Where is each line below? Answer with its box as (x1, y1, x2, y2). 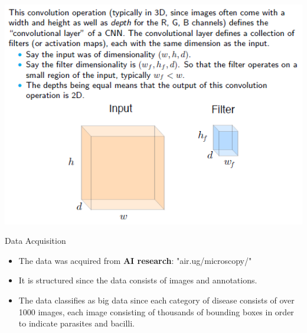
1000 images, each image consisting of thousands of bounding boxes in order (18, 305, 294, 318)
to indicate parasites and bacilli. (18, 317, 135, 329)
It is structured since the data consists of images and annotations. (18, 274, 257, 286)
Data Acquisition (5, 234, 66, 247)
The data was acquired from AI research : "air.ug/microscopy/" (18, 254, 252, 266)
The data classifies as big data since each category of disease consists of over (18, 293, 295, 306)
